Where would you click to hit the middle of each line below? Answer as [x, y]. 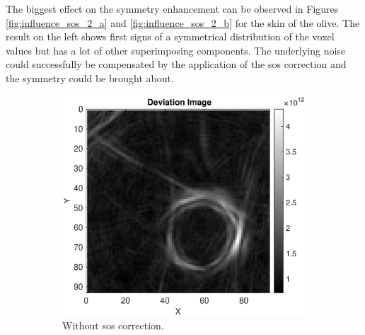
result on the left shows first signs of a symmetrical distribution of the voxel [170, 36]
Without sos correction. [113, 325]
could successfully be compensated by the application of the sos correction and [176, 64]
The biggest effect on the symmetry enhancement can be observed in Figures [172, 8]
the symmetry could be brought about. [90, 78]
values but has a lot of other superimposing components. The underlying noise [176, 50]
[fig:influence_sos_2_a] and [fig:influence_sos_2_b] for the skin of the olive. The [183, 22]
